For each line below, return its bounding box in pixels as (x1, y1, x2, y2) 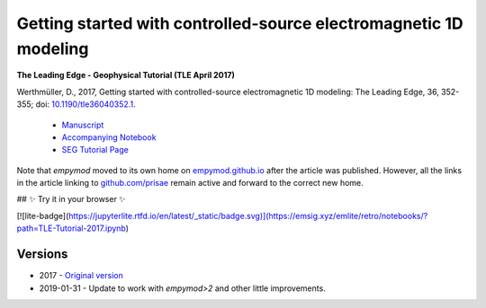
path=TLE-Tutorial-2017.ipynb (16, 223, 126, 233)
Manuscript (61, 119, 104, 130)
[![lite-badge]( (16, 210, 69, 221)
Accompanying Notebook (61, 131, 157, 143)
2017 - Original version (39, 270, 123, 281)
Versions (16, 247, 68, 262)
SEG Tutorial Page (61, 145, 130, 155)
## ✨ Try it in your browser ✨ (16, 194, 126, 205)
